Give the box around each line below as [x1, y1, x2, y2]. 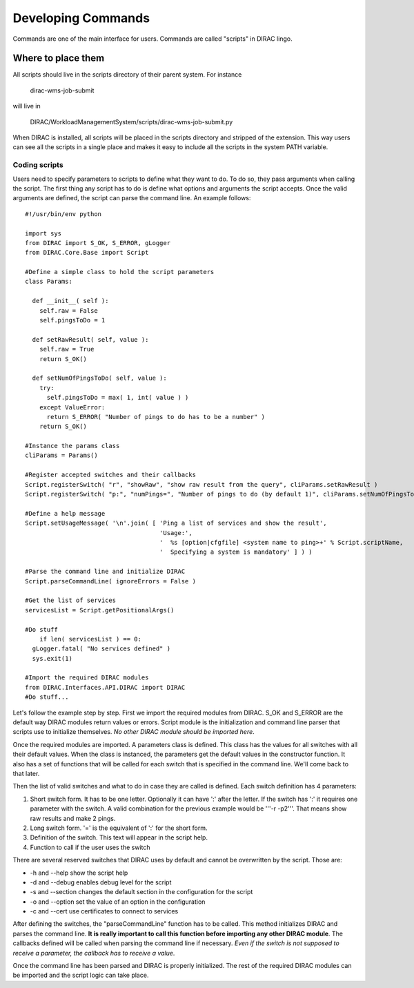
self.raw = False [39, 307, 98, 314]
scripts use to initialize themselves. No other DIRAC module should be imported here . [12, 728, 255, 736]
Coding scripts [12, 160, 63, 170]
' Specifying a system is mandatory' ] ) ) [159, 548, 313, 556]
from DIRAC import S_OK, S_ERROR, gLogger [25, 239, 171, 246]
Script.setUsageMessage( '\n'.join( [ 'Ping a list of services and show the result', [25, 519, 327, 527]
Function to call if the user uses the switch [30, 843, 150, 851]
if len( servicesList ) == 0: [39, 635, 141, 643]
